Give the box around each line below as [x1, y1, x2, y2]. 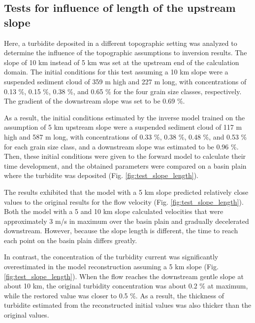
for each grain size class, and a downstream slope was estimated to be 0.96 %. [4, 141, 239, 151]
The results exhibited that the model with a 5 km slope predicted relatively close [4, 186, 249, 197]
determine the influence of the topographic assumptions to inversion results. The [4, 47, 247, 58]
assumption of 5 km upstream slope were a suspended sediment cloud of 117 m [4, 122, 242, 132]
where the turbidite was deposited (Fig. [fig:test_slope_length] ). [4, 170, 198, 180]
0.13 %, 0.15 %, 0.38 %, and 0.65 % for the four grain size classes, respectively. [4, 86, 242, 96]
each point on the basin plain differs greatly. [4, 235, 137, 245]
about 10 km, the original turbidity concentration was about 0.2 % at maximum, [4, 281, 248, 291]
